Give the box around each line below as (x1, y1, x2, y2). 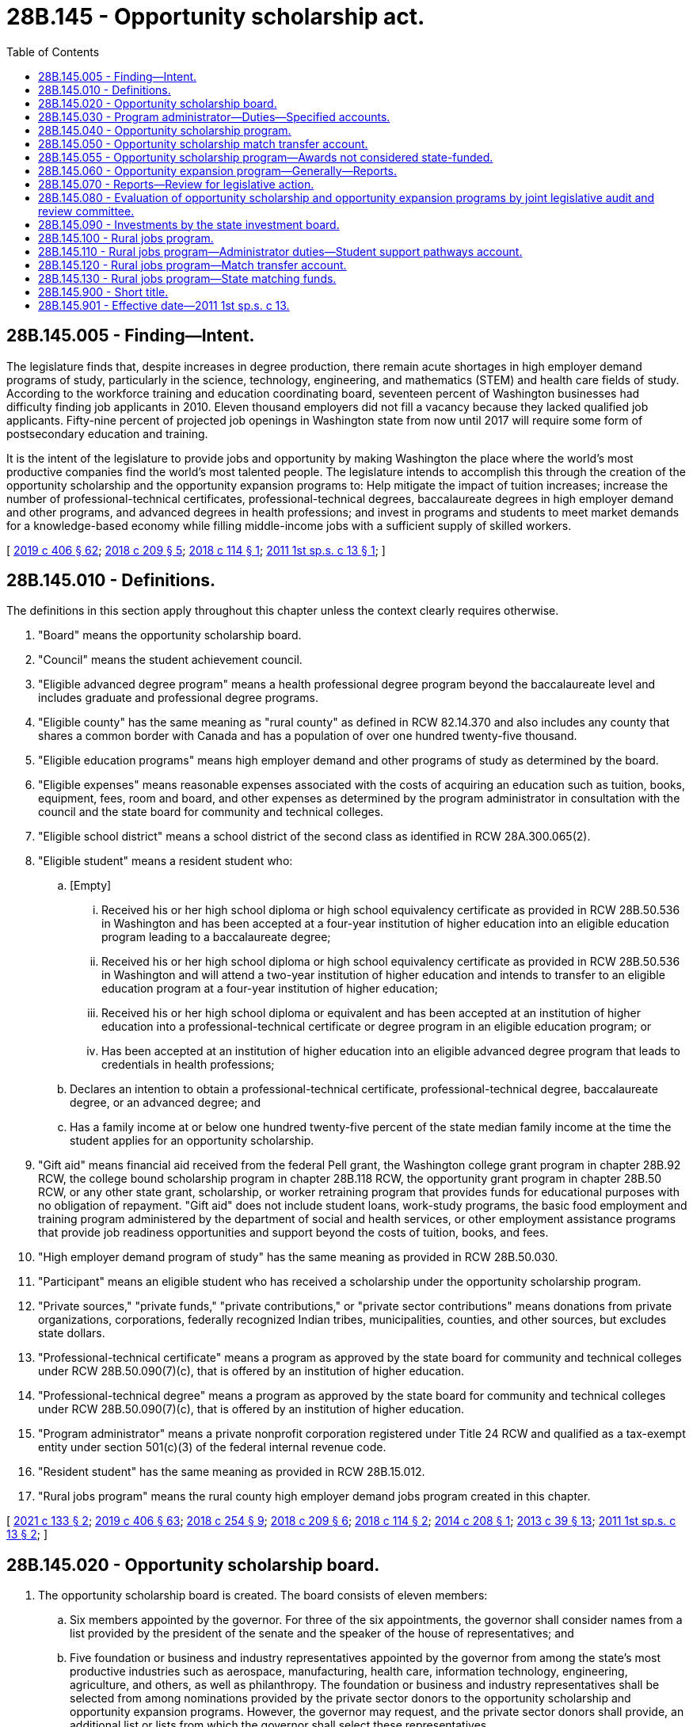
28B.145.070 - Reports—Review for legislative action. (38, 177, 314, 191)
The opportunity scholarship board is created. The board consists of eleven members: (38, 1588, 488, 1603)
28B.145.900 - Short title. (38, 284, 169, 299)
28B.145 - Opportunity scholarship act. (6, 3, 425, 30)
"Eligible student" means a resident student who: (38, 854, 293, 868)
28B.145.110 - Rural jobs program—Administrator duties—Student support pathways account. (38, 244, 523, 258)
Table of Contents (6, 44, 100, 59)
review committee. (38, 204, 135, 218)
